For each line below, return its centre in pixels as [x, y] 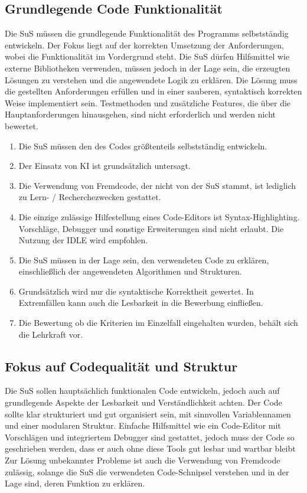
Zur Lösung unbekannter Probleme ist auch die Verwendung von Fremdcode [143, 460]
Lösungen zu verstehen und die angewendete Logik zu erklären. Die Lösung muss [151, 79]
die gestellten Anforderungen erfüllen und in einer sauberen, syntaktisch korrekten [153, 91]
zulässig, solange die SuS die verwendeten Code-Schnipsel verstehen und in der [147, 471]
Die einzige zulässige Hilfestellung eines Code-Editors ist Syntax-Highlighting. [159, 216]
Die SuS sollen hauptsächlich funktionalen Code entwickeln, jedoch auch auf [142, 391]
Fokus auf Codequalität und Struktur [121, 366]
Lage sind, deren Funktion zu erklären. [75, 483]
